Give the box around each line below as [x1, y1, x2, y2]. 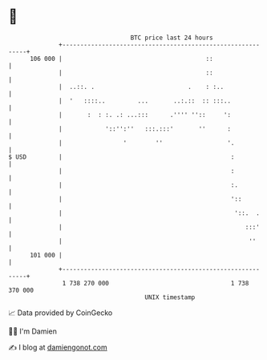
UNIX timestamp [144, 293, 196, 301]
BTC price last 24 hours [130, 34, 214, 42]
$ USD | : [8, 152, 235, 161]
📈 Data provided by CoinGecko [8, 308, 113, 318]
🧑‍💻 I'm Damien [8, 326, 58, 336]
